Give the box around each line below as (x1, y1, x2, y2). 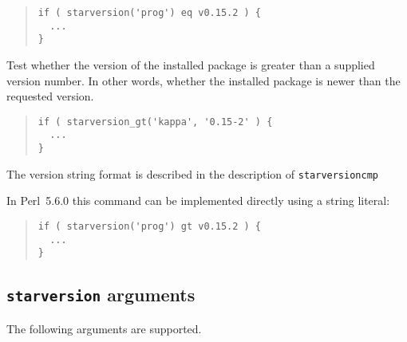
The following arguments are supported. (6, 320, 202, 336)
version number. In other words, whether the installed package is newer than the (6, 72, 401, 88)
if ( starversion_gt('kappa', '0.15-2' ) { (38, 116, 273, 128)
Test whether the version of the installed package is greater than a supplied (6, 56, 375, 73)
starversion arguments (6, 282, 196, 307)
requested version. (6, 88, 94, 104)
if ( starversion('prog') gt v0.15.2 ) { (38, 220, 261, 232)
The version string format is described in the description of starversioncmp (6, 165, 378, 182)
